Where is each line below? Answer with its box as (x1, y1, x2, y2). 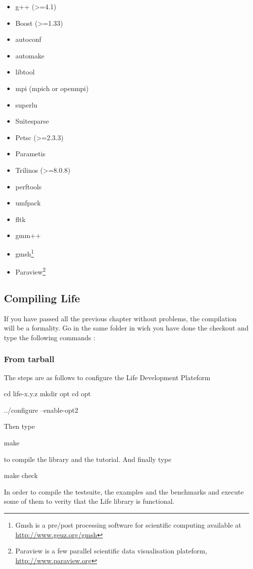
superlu (15, 99, 37, 110)
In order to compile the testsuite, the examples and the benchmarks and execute (4, 486, 244, 496)
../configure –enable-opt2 (4, 404, 78, 415)
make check (4, 470, 38, 480)
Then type (4, 421, 35, 431)
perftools (15, 181, 42, 191)
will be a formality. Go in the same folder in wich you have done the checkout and (4, 323, 249, 333)
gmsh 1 (15, 247, 34, 258)
